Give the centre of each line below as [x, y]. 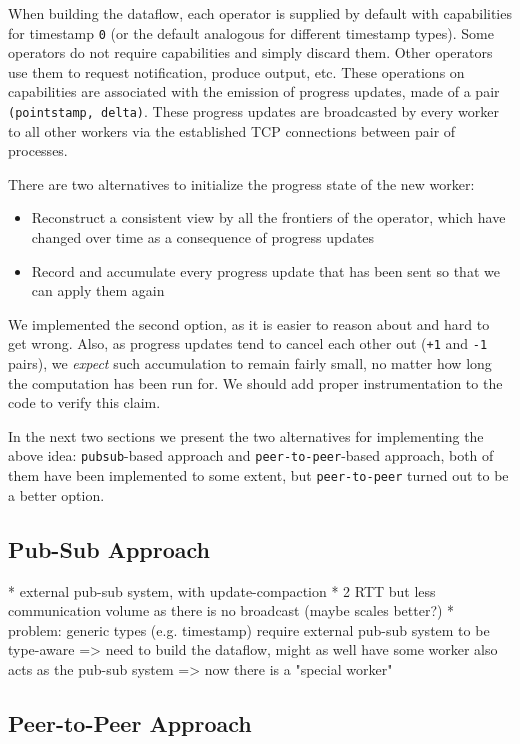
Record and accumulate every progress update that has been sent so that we [265, 270]
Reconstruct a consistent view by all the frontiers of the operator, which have [268, 217]
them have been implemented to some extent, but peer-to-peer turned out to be [258, 475]
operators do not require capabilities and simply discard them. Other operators [250, 52]
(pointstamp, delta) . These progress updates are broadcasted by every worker [253, 111]
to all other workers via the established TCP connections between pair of [232, 130]
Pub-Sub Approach [109, 548]
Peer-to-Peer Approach [130, 722]
